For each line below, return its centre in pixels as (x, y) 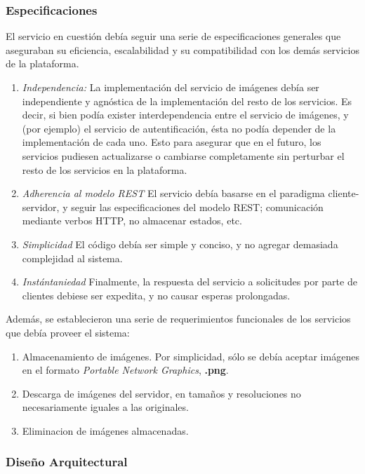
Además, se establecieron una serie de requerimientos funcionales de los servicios (178, 319)
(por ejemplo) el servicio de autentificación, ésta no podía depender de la (179, 128)
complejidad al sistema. (72, 258)
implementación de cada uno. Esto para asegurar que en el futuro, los (172, 142)
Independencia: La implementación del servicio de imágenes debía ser (171, 87)
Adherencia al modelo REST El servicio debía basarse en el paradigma (173, 193)
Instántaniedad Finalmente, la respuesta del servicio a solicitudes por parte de (190, 282)
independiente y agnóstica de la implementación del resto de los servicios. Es (187, 101)
